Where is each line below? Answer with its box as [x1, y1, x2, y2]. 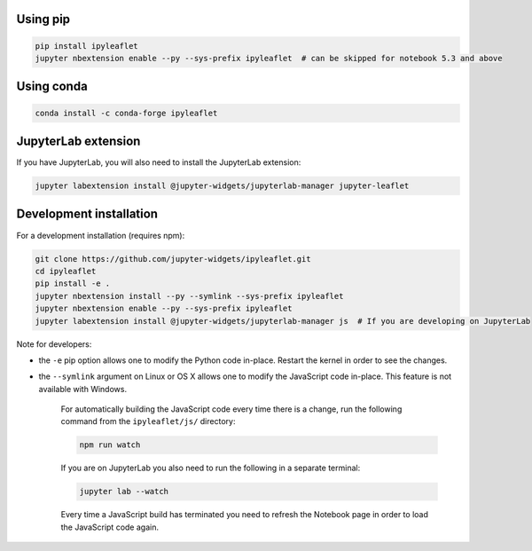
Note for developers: [16, 338, 92, 350]
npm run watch [79, 440, 141, 450]
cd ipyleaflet [35, 266, 97, 276]
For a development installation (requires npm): [16, 230, 185, 240]
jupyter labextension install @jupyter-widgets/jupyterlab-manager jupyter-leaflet [35, 181, 410, 191]
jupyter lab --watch [79, 486, 168, 497]
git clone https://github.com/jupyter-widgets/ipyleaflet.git [35, 254, 311, 264]
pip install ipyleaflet [35, 41, 139, 51]
